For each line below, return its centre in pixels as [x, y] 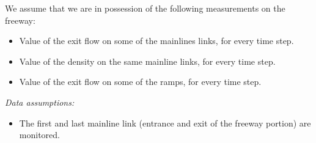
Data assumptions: [40, 102]
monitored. [39, 135]
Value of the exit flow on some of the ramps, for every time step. [140, 82]
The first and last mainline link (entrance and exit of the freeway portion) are [165, 123]
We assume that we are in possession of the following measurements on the [145, 8]
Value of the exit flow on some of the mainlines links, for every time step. [156, 41]
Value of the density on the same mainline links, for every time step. [147, 61]
